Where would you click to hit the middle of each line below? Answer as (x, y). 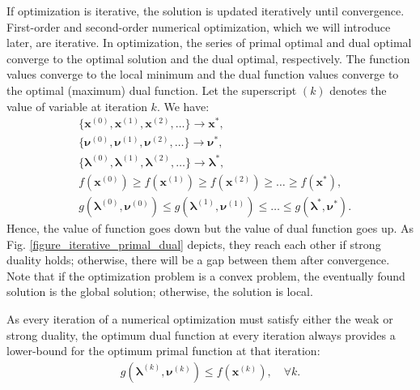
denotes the (358, 90)
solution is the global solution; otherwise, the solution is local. (160, 291)
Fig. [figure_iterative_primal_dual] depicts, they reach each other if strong (194, 244)
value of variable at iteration (77, 106)
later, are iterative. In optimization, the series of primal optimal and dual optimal (209, 43)
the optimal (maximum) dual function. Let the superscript (152, 90)
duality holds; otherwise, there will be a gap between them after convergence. (198, 260)
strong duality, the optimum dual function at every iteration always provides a (201, 334)
